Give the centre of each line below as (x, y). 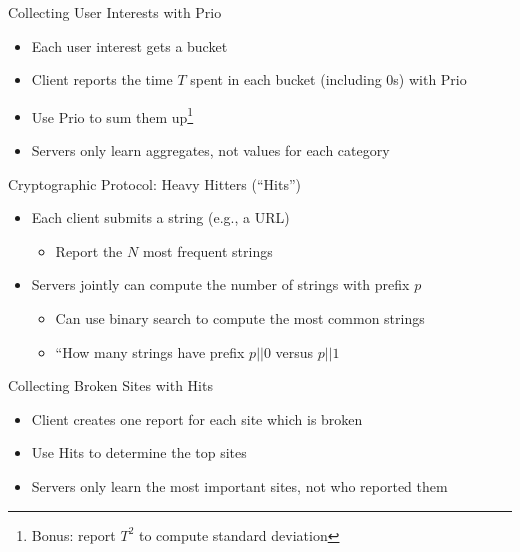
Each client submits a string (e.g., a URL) (160, 217)
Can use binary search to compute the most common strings (240, 318)
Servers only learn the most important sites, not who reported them (239, 485)
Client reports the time (102, 79)
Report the (89, 250)
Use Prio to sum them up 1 (112, 115)
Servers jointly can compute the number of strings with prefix (220, 284)
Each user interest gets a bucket (129, 45)
